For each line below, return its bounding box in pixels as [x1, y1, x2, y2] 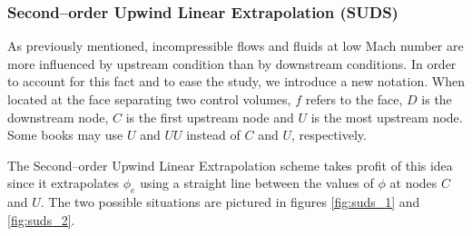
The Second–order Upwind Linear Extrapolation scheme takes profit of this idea [7, 155, 453, 174]
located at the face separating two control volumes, [7, 90, 291, 108]
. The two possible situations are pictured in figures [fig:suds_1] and [40, 192, 420, 211]
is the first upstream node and [125, 107, 294, 126]
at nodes [389, 173, 438, 192]
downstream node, [7, 107, 109, 126]
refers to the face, [305, 90, 403, 108]
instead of [186, 125, 241, 144]
